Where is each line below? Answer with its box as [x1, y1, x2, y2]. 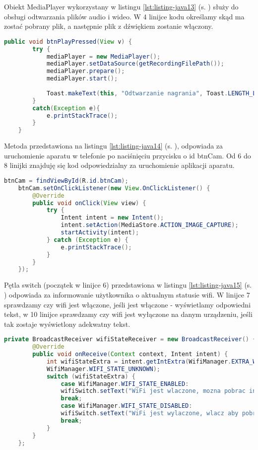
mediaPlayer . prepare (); [46, 68, 125, 75]
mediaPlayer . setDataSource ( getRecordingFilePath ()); [46, 60, 224, 68]
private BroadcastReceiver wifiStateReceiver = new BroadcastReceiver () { [4, 336, 257, 343]
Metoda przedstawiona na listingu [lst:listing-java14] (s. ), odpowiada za [4, 141, 223, 151]
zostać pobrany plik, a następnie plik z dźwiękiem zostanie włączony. [4, 21, 213, 31]
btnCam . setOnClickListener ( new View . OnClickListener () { [18, 184, 210, 192]
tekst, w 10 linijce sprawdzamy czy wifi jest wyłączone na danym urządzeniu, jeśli [4, 309, 253, 319]
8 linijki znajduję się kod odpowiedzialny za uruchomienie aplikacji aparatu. [4, 160, 235, 170]
